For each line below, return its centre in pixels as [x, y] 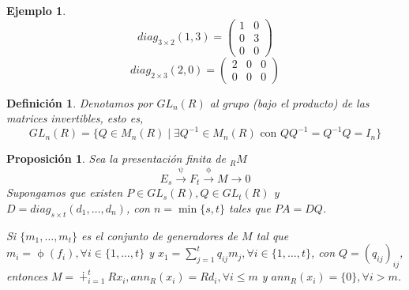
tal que [272, 235]
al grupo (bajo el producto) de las [289, 102]
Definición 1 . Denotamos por [80, 102]
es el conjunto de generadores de [159, 235]
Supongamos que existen [65, 192]
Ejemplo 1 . [36, 10]
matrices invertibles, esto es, [75, 118]
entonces [27, 276]
